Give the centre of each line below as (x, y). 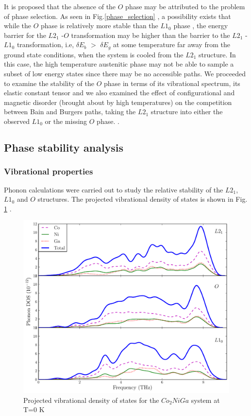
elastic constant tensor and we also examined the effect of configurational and (119, 93)
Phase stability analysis (64, 147)
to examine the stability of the (49, 83)
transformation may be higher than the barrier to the (151, 35)
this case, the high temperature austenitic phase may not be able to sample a (119, 64)
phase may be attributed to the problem (185, 6)
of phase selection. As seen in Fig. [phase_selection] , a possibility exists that (117, 16)
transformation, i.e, (45, 44)
